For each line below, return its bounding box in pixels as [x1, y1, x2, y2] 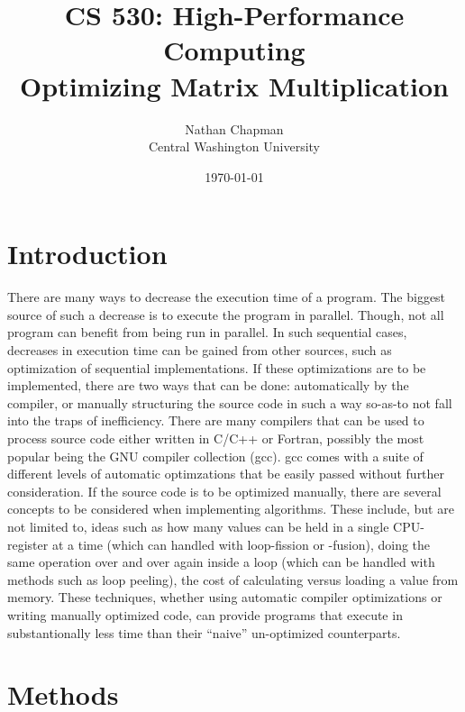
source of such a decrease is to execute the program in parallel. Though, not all [7, 305, 444, 324]
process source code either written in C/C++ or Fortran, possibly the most [7, 428, 424, 447]
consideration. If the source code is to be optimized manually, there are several [7, 481, 442, 500]
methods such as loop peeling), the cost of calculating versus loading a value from [7, 570, 459, 589]
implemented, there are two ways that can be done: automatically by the [7, 376, 409, 395]
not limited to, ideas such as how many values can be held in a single [7, 516, 389, 535]
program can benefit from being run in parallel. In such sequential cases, [7, 323, 407, 342]
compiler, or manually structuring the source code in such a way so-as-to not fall [7, 393, 452, 412]
